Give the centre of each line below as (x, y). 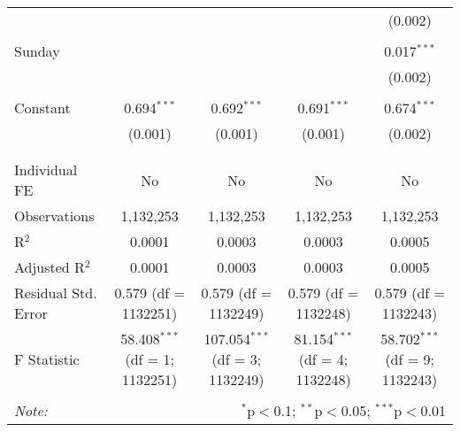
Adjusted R (50, 267)
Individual (46, 170)
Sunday (37, 51)
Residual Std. (56, 293)
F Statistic (47, 359)
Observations (54, 216)
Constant (42, 108)
